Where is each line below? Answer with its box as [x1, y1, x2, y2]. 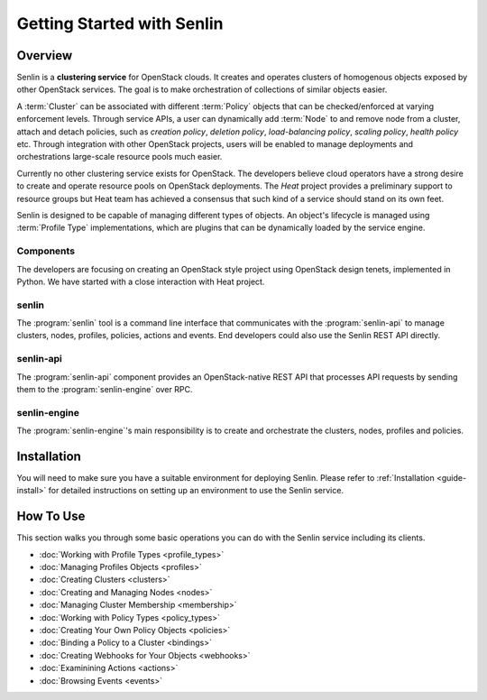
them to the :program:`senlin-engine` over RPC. [16, 383, 193, 394]
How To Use [16, 509, 86, 524]
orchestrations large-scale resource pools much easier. [16, 152, 223, 162]
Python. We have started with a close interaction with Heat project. [16, 276, 265, 287]
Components [16, 244, 76, 257]
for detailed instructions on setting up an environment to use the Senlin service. [48, 485, 345, 496]
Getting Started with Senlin [16, 14, 224, 33]
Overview [16, 48, 73, 63]
